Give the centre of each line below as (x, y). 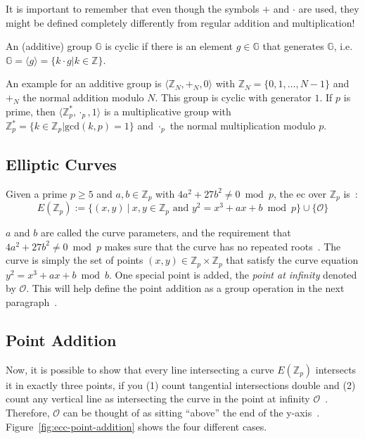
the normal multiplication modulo (243, 126)
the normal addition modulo (83, 97)
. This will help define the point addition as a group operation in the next (185, 288)
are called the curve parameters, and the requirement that (166, 233)
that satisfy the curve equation (292, 260)
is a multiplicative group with (167, 111)
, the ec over (300, 193)
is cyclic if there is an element (169, 46)
